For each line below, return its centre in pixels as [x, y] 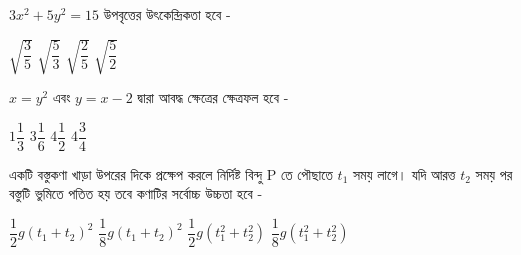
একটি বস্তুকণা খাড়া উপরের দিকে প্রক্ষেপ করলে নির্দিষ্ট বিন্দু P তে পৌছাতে [171, 173]
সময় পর [494, 173]
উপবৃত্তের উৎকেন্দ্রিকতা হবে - [167, 14]
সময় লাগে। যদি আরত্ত [404, 173]
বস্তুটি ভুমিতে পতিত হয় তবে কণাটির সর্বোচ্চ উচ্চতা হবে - [136, 193]
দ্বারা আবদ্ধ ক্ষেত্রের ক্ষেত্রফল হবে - [213, 97]
